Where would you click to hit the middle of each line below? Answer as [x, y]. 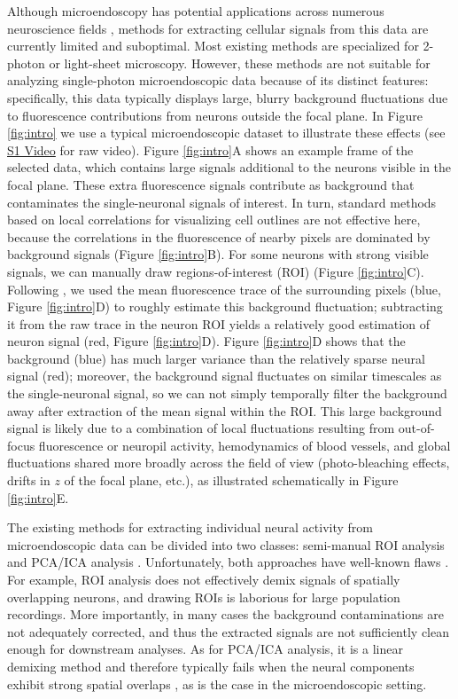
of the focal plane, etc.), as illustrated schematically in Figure [231, 480]
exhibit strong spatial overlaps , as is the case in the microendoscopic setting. [217, 683]
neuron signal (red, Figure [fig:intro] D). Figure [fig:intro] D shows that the [206, 341]
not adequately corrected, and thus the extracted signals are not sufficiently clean [228, 631]
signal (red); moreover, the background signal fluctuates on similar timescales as [225, 376]
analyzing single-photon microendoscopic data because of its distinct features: [218, 80]
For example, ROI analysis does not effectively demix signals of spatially [204, 579]
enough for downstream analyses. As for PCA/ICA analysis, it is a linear [205, 649]
